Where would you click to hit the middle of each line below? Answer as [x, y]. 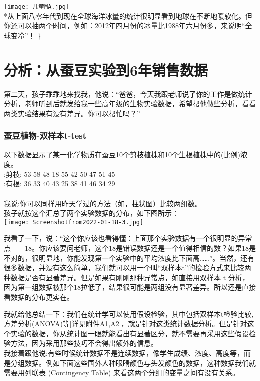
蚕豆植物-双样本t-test [45, 136]
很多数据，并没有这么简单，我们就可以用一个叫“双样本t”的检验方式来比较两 [128, 267]
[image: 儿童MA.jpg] [37, 7]
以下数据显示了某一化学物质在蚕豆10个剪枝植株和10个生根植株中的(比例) [122, 154]
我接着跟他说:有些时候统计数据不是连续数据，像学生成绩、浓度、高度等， [124, 352]
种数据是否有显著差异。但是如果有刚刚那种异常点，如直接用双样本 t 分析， [127, 277]
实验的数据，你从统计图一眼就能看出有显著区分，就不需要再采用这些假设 [130, 333]
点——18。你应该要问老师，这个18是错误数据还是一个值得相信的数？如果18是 [130, 247]
